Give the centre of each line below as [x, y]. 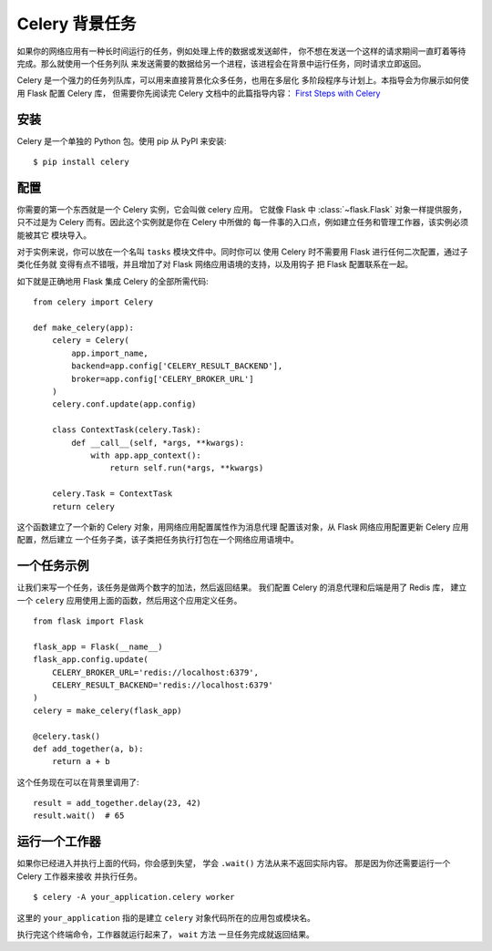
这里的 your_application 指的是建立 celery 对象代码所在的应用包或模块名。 [166, 917]
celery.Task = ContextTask [112, 494]
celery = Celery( [90, 341]
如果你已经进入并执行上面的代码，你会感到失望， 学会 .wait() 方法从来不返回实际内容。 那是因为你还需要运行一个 [234, 863]
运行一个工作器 [59, 842]
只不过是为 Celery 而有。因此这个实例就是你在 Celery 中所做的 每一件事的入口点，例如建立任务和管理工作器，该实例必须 [243, 222]
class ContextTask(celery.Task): [127, 430]
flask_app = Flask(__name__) [98, 646]
